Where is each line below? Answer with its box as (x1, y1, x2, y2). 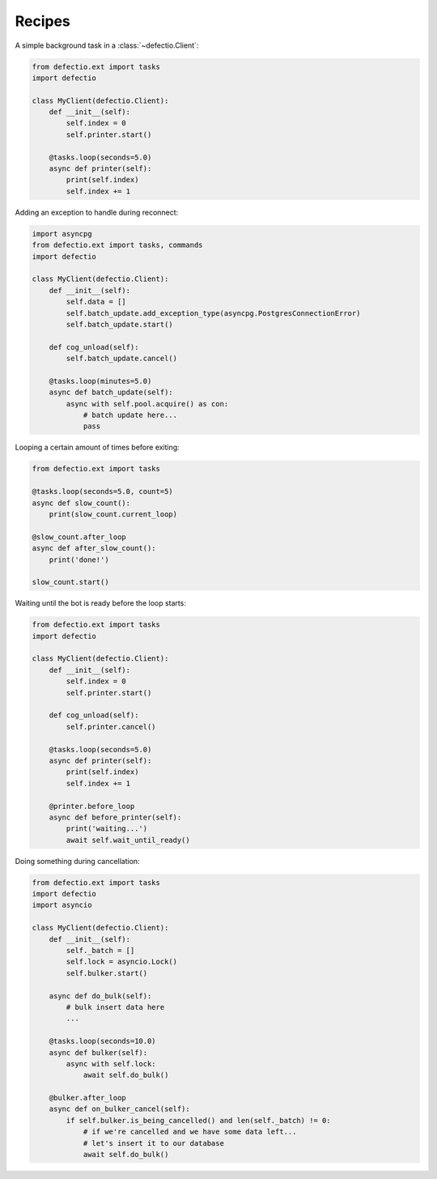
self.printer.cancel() (66, 721, 157, 731)
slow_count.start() (32, 577, 109, 587)
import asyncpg (32, 229, 92, 238)
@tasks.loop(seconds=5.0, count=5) (32, 487, 173, 496)
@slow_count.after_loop (32, 532, 127, 542)
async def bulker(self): (49, 1048, 148, 1057)
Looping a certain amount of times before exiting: (15, 442, 180, 453)
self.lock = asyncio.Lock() (66, 957, 178, 967)
